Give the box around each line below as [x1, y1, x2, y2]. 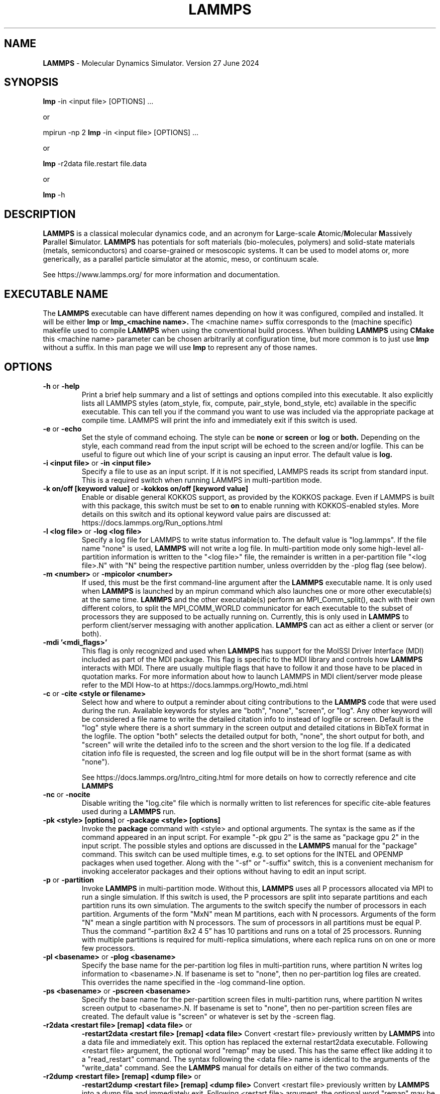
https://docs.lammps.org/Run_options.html [81, 518, 223, 527]
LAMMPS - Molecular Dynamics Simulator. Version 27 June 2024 [43, 58, 259, 67]
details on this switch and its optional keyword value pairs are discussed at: [81, 509, 331, 518]
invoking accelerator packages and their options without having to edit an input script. [81, 866, 367, 876]
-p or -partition [43, 875, 94, 884]
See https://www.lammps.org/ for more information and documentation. [43, 270, 280, 279]
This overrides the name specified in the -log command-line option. [81, 977, 305, 987]
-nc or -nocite [43, 790, 90, 799]
